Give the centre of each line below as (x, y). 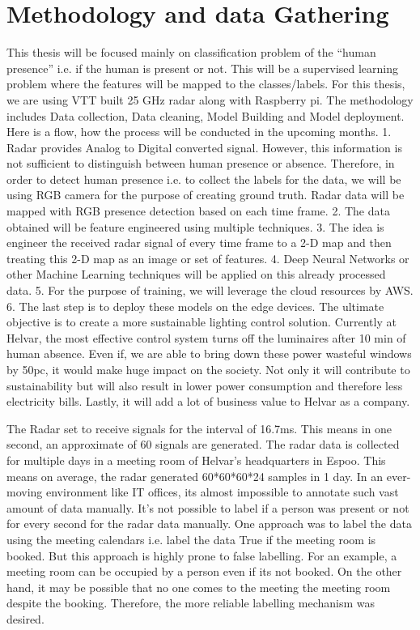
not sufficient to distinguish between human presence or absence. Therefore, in (201, 163)
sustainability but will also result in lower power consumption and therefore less (205, 385)
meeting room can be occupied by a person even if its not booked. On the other (204, 571)
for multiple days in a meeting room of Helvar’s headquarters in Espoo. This (196, 460)
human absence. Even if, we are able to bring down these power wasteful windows (209, 353)
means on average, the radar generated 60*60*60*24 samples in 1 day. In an (195, 476)
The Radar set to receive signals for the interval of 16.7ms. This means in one (199, 428)
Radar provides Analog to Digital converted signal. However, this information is (204, 147)
